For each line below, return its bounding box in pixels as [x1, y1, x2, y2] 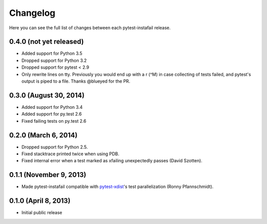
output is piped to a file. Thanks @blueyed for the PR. [21, 78, 131, 84]
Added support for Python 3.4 [21, 104, 83, 110]
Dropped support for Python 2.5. [21, 144, 88, 150]
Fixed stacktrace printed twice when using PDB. [21, 151, 120, 157]
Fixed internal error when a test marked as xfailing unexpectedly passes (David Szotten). [21, 158, 203, 164]
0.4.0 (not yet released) [9, 38, 84, 46]
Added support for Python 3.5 [21, 50, 83, 56]
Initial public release [21, 210, 63, 216]
